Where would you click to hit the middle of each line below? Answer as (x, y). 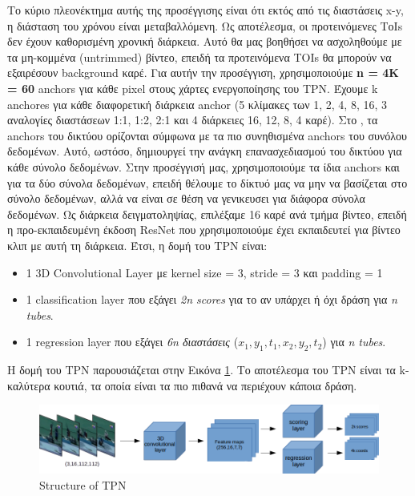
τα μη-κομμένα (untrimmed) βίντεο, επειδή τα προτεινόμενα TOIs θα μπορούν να (199, 56)
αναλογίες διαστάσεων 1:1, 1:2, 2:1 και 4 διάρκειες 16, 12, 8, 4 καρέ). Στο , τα (193, 120)
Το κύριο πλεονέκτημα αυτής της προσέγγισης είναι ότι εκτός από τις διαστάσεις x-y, (205, 10)
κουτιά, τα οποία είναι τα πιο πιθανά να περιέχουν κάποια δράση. (205, 385)
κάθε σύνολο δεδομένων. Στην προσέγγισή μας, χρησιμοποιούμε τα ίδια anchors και (203, 166)
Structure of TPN (83, 484)
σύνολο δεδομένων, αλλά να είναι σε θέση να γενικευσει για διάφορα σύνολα (186, 198)
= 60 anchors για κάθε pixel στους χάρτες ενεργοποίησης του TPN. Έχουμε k (193, 88)
